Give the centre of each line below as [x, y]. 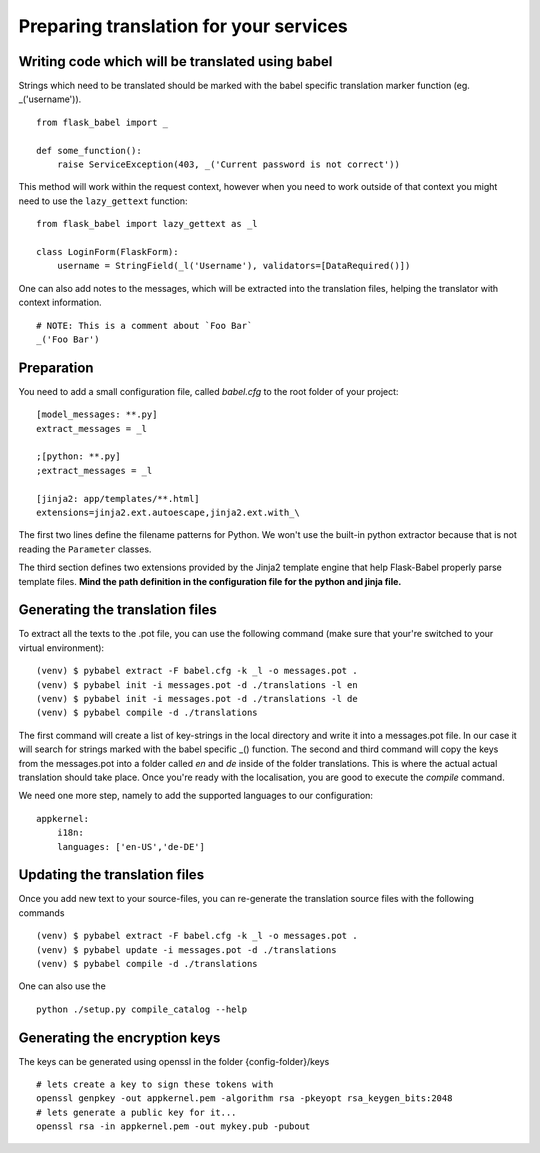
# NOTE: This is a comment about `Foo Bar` [144, 325]
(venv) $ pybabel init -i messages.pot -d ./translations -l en [197, 684]
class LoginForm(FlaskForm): [107, 251]
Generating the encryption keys [119, 1037]
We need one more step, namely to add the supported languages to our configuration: [196, 796]
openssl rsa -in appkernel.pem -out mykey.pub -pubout [173, 1126]
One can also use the [62, 986]
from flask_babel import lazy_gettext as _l [147, 224]
